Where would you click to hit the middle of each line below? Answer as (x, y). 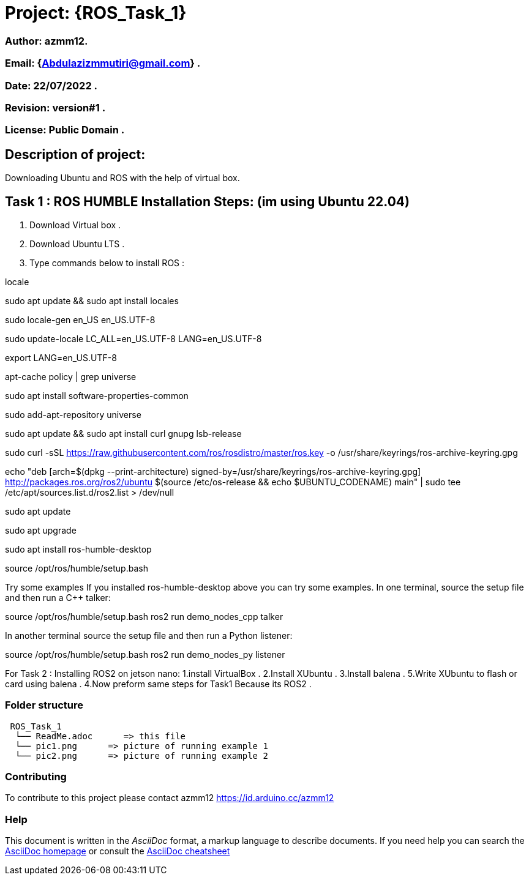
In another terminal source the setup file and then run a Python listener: (149, 635)
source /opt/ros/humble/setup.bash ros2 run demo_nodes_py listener (145, 654)
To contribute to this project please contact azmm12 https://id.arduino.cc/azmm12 (170, 798)
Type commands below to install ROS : (107, 263)
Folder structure (44, 705)
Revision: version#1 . (55, 107)
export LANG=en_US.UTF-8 (61, 357)
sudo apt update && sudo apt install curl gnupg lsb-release (123, 433)
